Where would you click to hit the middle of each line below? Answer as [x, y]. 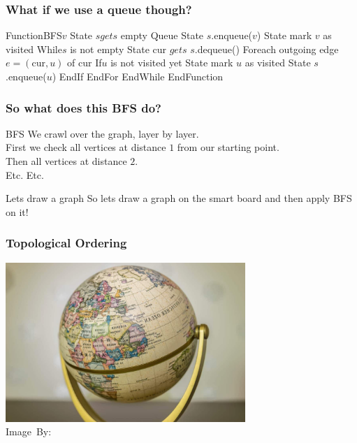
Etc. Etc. [25, 174]
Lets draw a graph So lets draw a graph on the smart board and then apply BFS [179, 198]
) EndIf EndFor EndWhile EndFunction [138, 76]
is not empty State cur [118, 49]
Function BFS [34, 35]
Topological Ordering [66, 243]
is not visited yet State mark [172, 63]
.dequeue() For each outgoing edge [267, 49]
